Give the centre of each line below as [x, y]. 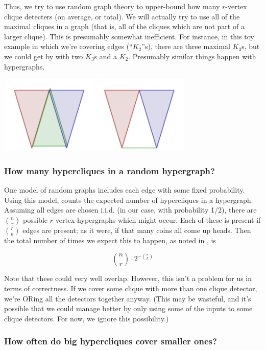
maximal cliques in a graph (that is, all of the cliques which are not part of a [124, 26]
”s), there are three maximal [186, 46]
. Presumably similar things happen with [192, 56]
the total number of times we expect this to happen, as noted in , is [110, 240]
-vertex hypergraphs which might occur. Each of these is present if [157, 219]
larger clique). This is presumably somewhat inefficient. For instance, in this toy [129, 36]
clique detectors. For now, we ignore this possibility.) [87, 318]
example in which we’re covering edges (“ [68, 46]
